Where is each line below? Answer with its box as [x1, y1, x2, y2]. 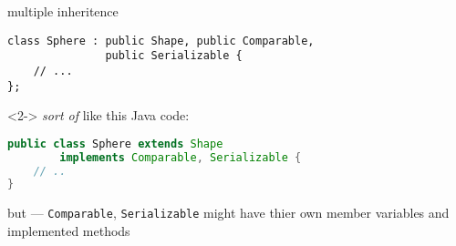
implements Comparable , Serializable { [59, 150, 302, 164]
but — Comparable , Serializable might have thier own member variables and [7, 203, 450, 222]
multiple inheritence [7, 2, 119, 20]
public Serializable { [105, 49, 243, 63]
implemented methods [7, 220, 130, 240]
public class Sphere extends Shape [7, 137, 223, 150]
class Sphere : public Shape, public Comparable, [7, 34, 315, 47]
